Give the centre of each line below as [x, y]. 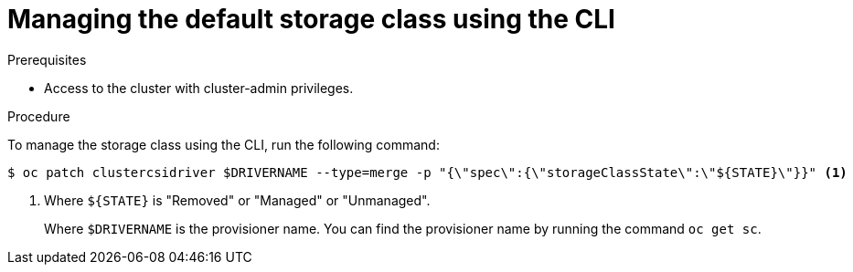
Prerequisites [47, 59]
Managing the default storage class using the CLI [311, 19]
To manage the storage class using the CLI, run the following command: [224, 144]
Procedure [39, 116]
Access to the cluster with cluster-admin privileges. [199, 88]
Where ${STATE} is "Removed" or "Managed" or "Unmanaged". [237, 200]
